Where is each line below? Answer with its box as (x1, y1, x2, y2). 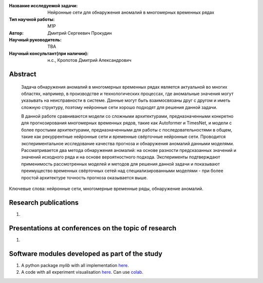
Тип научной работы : (9, 16, 55, 22)
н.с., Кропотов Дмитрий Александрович (47, 57, 131, 63)
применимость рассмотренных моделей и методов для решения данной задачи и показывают (21, 161, 220, 167)
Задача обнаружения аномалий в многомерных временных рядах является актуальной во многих (21, 84, 227, 90)
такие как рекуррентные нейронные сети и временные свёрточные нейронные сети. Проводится (21, 134, 226, 140)
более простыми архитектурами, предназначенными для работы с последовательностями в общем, (21, 127, 232, 132)
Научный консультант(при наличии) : (9, 50, 89, 56)
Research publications (9, 198, 79, 207)
